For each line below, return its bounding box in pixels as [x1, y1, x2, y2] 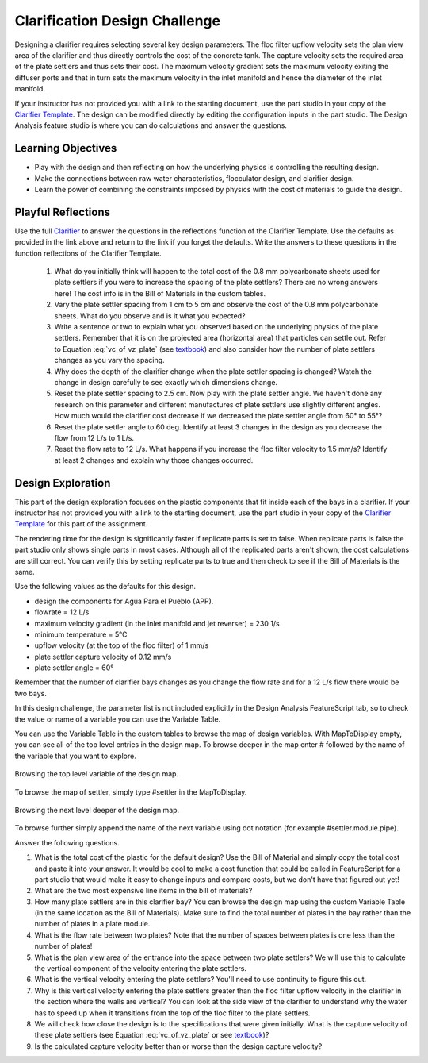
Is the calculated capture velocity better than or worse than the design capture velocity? [34, 1041, 323, 1051]
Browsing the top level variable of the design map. [14, 769, 178, 779]
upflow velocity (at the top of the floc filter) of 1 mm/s [34, 641, 209, 650]
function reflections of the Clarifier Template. [14, 248, 162, 258]
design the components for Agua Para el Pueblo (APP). [34, 596, 214, 606]
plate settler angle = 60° [34, 663, 114, 672]
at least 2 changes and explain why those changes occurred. [54, 455, 254, 464]
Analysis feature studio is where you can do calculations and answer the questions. [14, 121, 287, 130]
